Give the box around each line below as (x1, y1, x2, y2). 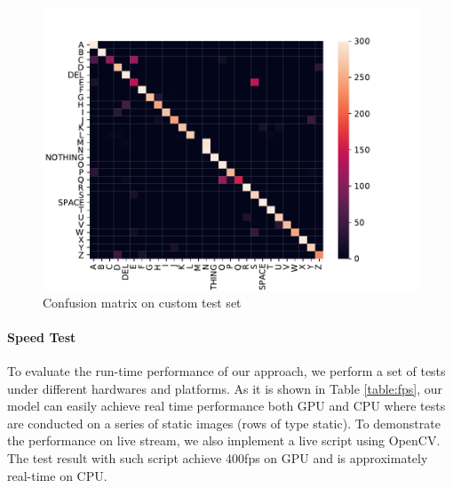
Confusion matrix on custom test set (43, 292, 242, 311)
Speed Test (7, 327, 76, 346)
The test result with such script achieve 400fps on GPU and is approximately (7, 448, 428, 467)
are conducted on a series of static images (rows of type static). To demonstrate (7, 413, 441, 432)
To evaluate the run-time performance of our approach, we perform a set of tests (7, 361, 446, 380)
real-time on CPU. (7, 466, 107, 484)
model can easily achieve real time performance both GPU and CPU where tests (7, 396, 446, 415)
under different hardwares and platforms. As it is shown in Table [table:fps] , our (7, 379, 442, 397)
